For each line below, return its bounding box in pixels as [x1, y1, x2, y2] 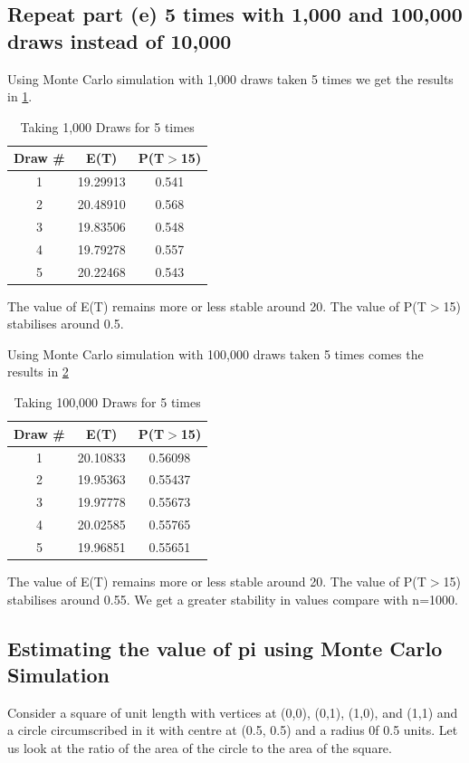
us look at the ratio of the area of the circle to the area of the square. [7, 738, 392, 757]
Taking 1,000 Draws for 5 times [20, 117, 195, 136]
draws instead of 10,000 [7, 26, 232, 54]
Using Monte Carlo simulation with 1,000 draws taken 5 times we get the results [7, 69, 454, 88]
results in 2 [7, 362, 69, 381]
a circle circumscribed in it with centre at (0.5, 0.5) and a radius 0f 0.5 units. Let [7, 720, 458, 739]
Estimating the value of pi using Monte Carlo [7, 634, 443, 662]
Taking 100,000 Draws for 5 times [14, 393, 201, 412]
